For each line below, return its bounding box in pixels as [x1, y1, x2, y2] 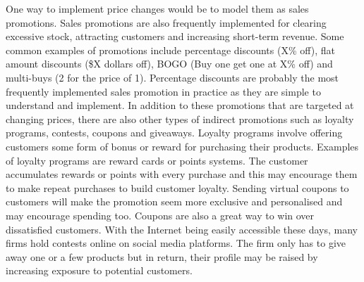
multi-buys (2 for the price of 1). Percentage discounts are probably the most [6, 70, 339, 84]
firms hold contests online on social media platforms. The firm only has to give [6, 236, 346, 250]
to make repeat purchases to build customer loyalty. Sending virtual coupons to [6, 180, 349, 195]
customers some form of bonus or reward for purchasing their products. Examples [6, 139, 359, 153]
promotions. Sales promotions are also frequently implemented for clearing [6, 15, 327, 30]
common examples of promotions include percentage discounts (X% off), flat [6, 42, 336, 57]
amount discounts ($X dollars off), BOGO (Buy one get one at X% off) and [6, 56, 333, 71]
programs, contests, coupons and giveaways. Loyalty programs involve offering [6, 125, 343, 140]
